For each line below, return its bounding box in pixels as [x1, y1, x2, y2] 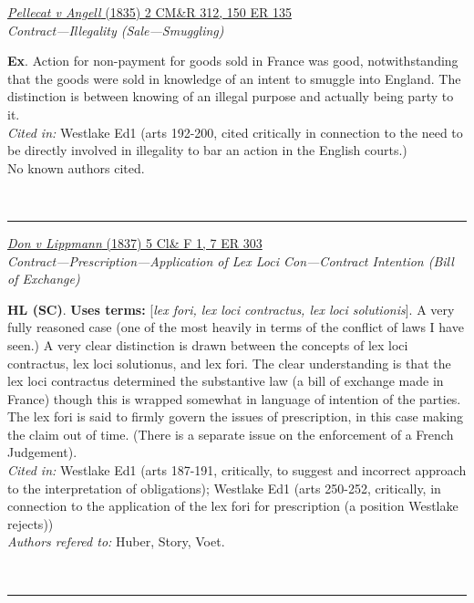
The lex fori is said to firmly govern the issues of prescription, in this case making [7, 407, 464, 426]
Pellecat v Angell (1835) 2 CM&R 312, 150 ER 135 [7, 3, 292, 21]
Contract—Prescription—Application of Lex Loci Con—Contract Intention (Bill [7, 251, 454, 270]
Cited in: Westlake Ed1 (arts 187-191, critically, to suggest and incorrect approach [7, 461, 467, 480]
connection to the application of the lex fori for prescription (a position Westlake [7, 496, 459, 515]
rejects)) [7, 514, 54, 533]
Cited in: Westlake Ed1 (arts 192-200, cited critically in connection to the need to [7, 122, 463, 141]
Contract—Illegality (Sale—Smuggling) [7, 20, 224, 39]
